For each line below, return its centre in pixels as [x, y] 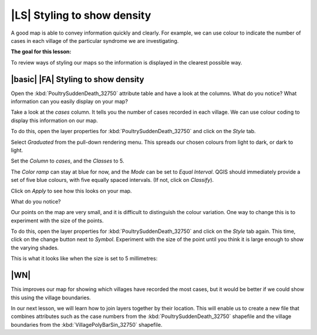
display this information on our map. [54, 120]
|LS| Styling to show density [81, 15]
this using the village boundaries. [51, 297]
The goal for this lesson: [41, 52]
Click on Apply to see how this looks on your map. [71, 191]
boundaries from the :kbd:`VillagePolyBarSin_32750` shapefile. [87, 324]
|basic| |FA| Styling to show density [77, 79]
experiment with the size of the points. [57, 221]
